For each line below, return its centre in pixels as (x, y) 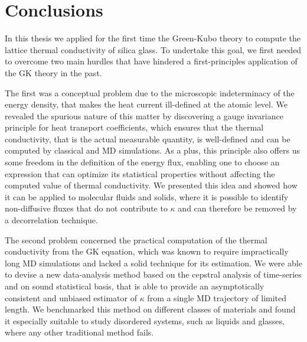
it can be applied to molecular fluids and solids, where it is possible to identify (147, 196)
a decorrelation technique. (51, 220)
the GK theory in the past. (53, 72)
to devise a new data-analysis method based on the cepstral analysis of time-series (153, 274)
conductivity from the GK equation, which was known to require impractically (147, 251)
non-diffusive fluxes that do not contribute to (86, 208)
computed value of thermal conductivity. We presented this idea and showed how (151, 185)
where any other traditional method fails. (79, 332)
